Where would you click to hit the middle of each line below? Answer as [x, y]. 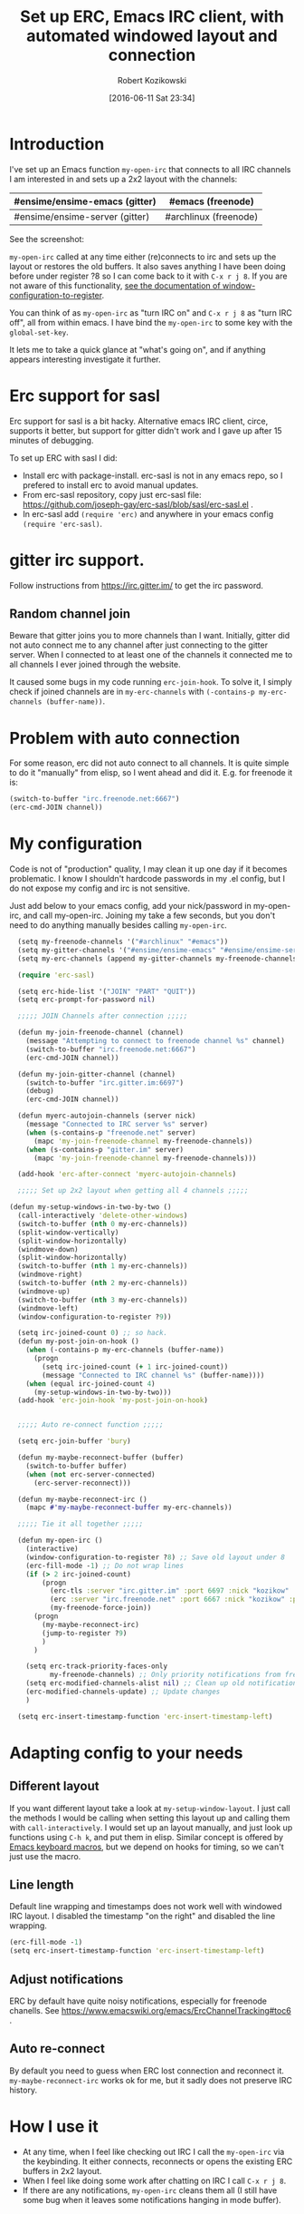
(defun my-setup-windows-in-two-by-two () [90, 1207]
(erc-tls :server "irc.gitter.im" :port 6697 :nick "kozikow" [169, 1591]
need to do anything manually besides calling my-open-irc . [119, 925]
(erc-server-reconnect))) [82, 1483]
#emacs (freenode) [212, 201]
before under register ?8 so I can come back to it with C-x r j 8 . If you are [148, 276]
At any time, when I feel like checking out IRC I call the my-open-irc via [153, 2151]
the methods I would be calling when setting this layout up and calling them [150, 1818]
